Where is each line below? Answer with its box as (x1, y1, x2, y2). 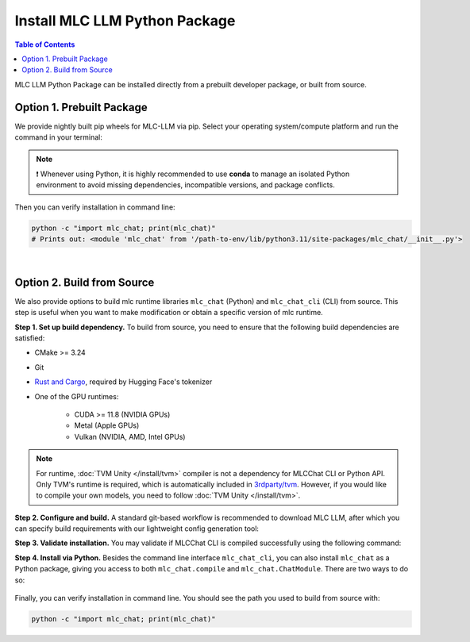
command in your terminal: (14, 133, 102, 142)
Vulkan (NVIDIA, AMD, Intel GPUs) (74, 432, 186, 441)
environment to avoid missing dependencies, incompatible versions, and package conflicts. (36, 180, 335, 190)
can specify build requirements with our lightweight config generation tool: (14, 524, 260, 533)
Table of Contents (14, 40, 75, 49)
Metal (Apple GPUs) (74, 421, 140, 430)
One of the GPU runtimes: (34, 391, 119, 401)
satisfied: (14, 333, 45, 343)
